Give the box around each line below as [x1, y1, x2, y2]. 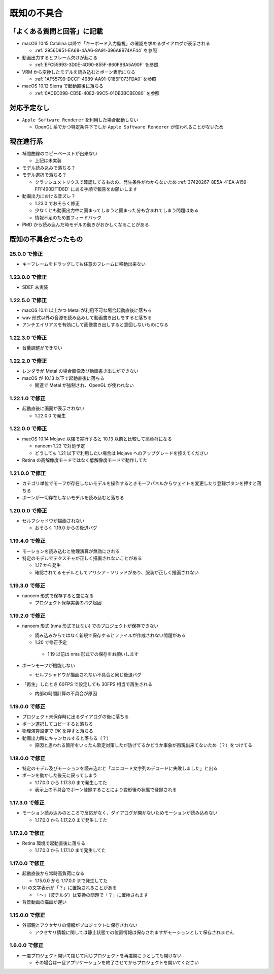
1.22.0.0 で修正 [9, 425, 47, 432]
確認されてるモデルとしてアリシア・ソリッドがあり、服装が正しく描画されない [35, 569, 199, 575]
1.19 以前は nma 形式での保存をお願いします [47, 651, 139, 657]
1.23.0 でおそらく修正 [35, 200, 80, 206]
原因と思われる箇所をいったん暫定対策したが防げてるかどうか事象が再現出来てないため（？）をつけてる [35, 742, 253, 748]
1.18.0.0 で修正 [9, 755, 46, 762]
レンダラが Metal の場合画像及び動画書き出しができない [22, 368, 139, 374]
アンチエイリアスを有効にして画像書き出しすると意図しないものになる [22, 321, 168, 328]
